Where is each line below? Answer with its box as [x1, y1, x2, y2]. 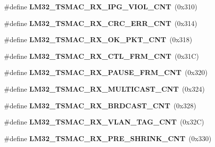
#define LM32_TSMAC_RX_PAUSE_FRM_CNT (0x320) [4, 67, 208, 77]
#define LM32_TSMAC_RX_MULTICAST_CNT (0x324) [4, 83, 205, 94]
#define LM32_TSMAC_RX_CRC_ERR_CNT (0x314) [4, 18, 197, 28]
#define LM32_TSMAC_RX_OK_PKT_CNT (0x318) [4, 34, 193, 45]
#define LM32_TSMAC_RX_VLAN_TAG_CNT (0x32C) [4, 117, 204, 127]
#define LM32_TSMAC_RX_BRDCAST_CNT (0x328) [4, 100, 196, 110]
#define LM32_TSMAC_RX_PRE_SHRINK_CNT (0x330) [4, 133, 212, 143]
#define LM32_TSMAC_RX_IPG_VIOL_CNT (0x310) [4, 1, 197, 11]
